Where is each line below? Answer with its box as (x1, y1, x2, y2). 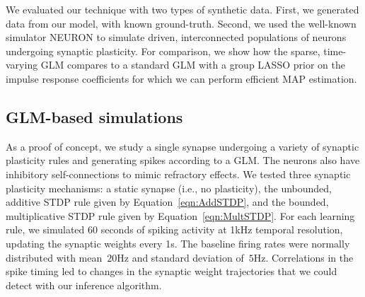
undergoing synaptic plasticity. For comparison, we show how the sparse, (6, 43, 320, 58)
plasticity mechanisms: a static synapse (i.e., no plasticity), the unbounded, (6, 180, 332, 195)
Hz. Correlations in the (253, 250, 354, 264)
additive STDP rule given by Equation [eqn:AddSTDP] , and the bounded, (6, 194, 329, 209)
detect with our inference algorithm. (6, 277, 162, 292)
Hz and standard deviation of (117, 250, 244, 264)
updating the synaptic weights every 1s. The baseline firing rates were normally (6, 235, 350, 250)
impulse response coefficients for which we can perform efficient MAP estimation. (6, 71, 357, 86)
